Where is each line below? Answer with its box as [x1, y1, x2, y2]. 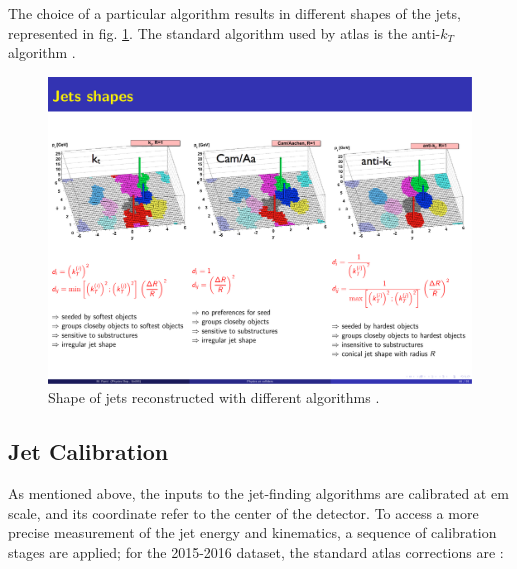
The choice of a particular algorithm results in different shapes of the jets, [8, 3, 461, 23]
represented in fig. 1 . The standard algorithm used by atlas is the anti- [8, 22, 441, 43]
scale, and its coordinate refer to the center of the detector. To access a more [8, 502, 479, 523]
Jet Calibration [8, 436, 169, 467]
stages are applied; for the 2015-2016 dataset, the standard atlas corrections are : [8, 541, 504, 562]
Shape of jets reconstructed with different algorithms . [48, 387, 380, 408]
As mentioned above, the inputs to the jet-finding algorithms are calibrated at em [8, 482, 509, 503]
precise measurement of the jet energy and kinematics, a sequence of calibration [8, 522, 497, 543]
